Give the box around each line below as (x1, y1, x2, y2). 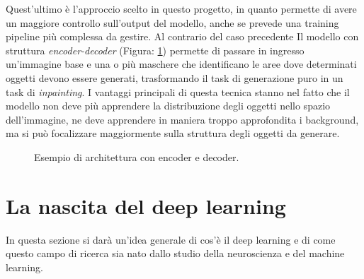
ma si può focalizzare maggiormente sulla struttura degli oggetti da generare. (6, 126, 340, 141)
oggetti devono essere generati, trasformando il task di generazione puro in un (6, 70, 343, 85)
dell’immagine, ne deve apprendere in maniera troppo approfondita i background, (6, 112, 359, 126)
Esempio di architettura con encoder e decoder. (34, 149, 239, 164)
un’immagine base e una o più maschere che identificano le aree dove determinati (6, 57, 357, 71)
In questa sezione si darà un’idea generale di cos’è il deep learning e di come (6, 232, 336, 247)
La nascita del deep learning (6, 191, 286, 220)
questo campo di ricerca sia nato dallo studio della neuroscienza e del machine (6, 246, 345, 261)
